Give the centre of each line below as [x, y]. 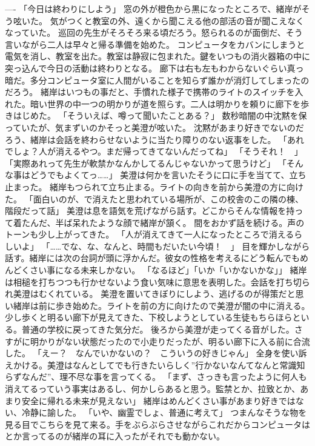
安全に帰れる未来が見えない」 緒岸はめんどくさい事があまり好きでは [158, 400]
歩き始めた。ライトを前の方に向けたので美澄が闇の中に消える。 [183, 305]
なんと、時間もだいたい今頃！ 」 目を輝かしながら [207, 246]
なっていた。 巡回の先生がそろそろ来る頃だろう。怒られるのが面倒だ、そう [154, 32]
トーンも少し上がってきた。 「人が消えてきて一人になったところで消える [150, 234]
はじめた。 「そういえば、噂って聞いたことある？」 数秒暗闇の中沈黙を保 [160, 115]
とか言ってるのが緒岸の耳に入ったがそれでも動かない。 [115, 436]
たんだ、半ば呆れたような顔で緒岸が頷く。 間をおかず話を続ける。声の [163, 222]
